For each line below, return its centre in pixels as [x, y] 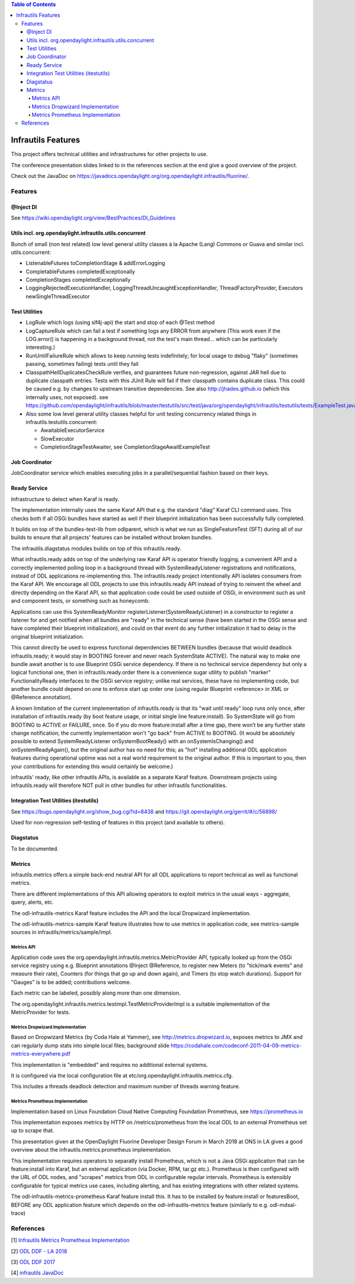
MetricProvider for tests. [41, 1012]
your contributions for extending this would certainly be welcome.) [92, 766]
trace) [18, 1213]
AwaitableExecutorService [72, 431]
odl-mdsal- [283, 1205]
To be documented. [35, 849]
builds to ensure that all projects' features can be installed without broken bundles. [112, 537]
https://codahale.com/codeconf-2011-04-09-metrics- [236, 1045]
